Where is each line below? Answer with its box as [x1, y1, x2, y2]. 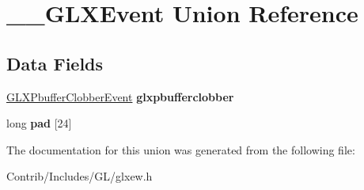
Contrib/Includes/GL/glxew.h [6, 168, 153, 184]
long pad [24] [6, 115, 72, 131]
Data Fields [6, 51, 104, 75]
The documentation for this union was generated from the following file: [6, 141, 355, 158]
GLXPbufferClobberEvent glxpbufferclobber [6, 88, 234, 104]
